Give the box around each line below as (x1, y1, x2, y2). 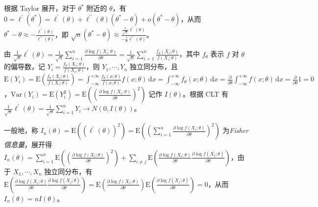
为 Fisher (222, 125, 249, 135)
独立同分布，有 (44, 166, 93, 176)
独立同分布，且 (129, 61, 178, 72)
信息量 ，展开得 (4, 139, 52, 150)
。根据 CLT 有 (182, 89, 229, 99)
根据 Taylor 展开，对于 (4, 3, 76, 13)
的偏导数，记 (4, 61, 45, 72)
